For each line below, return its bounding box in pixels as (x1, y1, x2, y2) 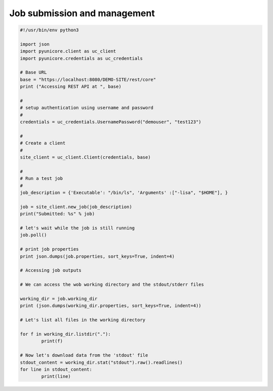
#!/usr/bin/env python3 (20, 27, 79, 33)
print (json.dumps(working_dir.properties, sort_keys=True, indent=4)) (20, 303, 202, 309)
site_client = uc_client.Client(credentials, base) (20, 155, 151, 160)
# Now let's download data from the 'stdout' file (20, 353, 149, 358)
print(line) (41, 374, 71, 379)
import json (20, 41, 50, 47)
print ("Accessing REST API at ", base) (20, 84, 121, 89)
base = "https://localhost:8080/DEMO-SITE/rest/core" (20, 76, 156, 82)
